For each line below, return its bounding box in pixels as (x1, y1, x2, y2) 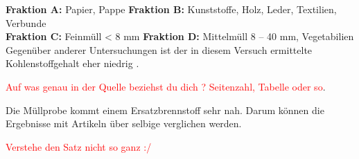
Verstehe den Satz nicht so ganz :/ (6, 139, 152, 153)
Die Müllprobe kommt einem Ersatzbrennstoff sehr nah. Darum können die (6, 102, 324, 117)
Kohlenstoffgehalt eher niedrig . (6, 56, 139, 71)
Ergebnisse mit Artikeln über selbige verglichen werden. (6, 116, 242, 131)
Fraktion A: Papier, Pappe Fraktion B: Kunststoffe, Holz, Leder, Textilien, (6, 2, 337, 16)
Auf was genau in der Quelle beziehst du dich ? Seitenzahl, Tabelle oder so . (6, 79, 326, 93)
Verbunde (6, 15, 46, 30)
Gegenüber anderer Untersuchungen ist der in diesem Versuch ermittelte (6, 42, 313, 57)
